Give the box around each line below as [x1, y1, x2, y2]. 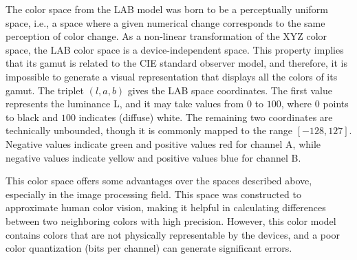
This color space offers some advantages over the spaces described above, [6, 173, 312, 188]
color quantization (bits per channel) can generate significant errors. [6, 241, 292, 255]
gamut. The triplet [6, 83, 84, 97]
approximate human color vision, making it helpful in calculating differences [6, 200, 326, 215]
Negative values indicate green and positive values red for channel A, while [6, 136, 321, 151]
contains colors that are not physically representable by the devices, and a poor [6, 227, 340, 241]
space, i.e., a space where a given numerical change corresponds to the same [6, 15, 325, 30]
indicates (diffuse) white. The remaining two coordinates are [78, 109, 333, 124]
